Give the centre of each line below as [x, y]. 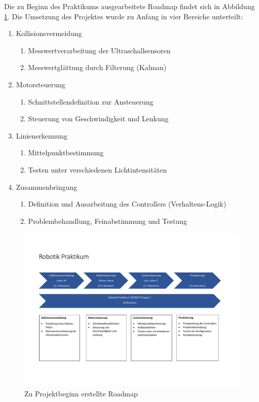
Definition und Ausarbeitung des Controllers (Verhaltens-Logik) [127, 204]
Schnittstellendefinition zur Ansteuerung [91, 101]
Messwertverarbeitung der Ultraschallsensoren [99, 50]
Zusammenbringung [47, 187]
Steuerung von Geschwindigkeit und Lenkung [98, 119]
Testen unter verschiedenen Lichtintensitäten [98, 169]
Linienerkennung [42, 135]
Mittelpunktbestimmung [66, 153]
